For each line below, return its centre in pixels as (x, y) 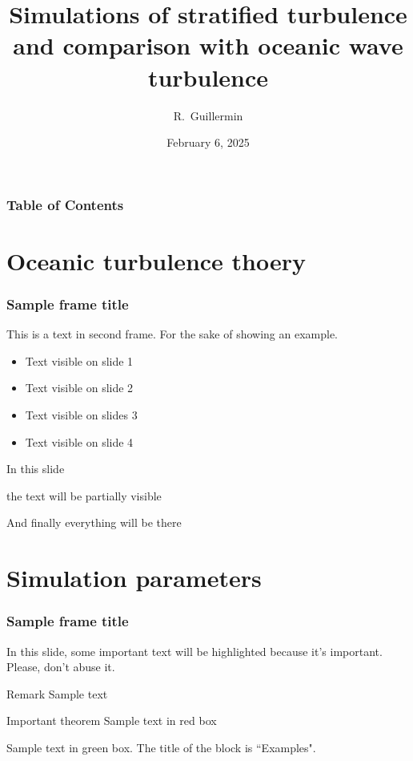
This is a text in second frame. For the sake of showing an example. (172, 334)
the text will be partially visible (84, 495)
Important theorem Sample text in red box (112, 721)
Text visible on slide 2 (79, 388)
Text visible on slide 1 (79, 360)
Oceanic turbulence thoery (156, 260)
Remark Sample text (57, 693)
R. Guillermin (208, 115)
